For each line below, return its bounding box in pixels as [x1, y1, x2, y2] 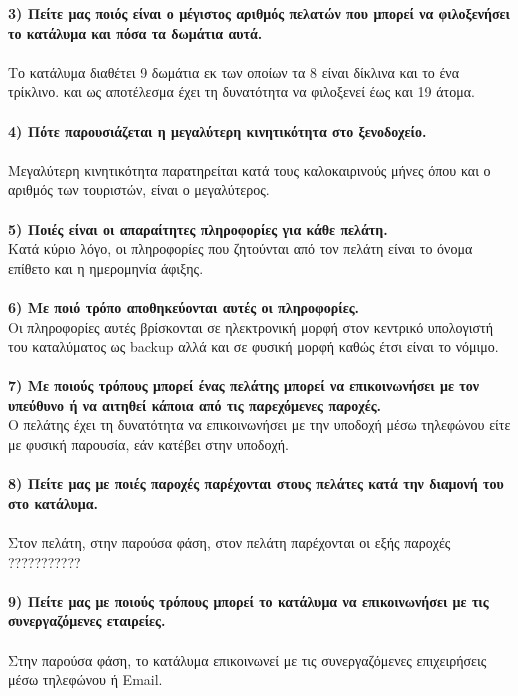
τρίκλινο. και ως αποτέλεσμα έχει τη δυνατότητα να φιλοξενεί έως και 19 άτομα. [8, 81, 475, 102]
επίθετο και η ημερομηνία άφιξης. [8, 257, 204, 278]
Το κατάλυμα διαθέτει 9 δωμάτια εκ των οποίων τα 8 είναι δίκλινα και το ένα [8, 61, 460, 82]
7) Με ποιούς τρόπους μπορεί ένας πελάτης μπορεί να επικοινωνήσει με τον [8, 375, 480, 396]
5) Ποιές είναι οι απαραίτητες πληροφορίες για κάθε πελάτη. [8, 218, 388, 239]
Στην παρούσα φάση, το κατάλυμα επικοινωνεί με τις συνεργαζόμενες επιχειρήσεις [8, 649, 487, 670]
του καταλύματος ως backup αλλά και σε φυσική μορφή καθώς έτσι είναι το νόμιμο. [8, 336, 499, 357]
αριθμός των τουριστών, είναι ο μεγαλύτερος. [8, 179, 270, 200]
